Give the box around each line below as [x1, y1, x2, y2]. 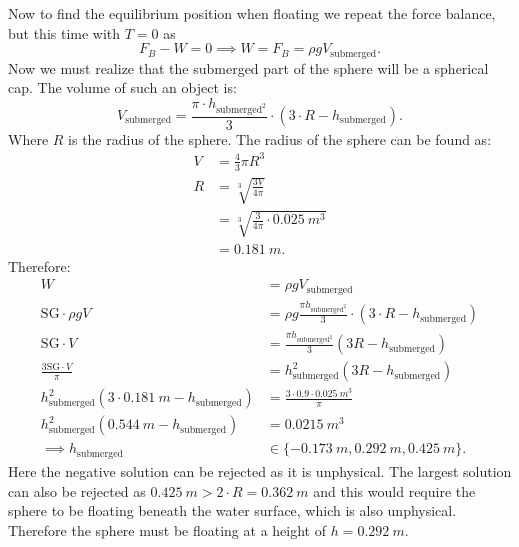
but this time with [8, 22, 121, 43]
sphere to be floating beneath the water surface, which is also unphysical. [8, 500, 457, 521]
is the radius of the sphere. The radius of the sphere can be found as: [68, 128, 492, 149]
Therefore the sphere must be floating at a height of [8, 519, 326, 540]
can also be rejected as [8, 480, 146, 501]
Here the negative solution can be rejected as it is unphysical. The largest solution [8, 460, 512, 481]
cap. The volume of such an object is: [8, 77, 237, 98]
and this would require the [313, 480, 476, 501]
